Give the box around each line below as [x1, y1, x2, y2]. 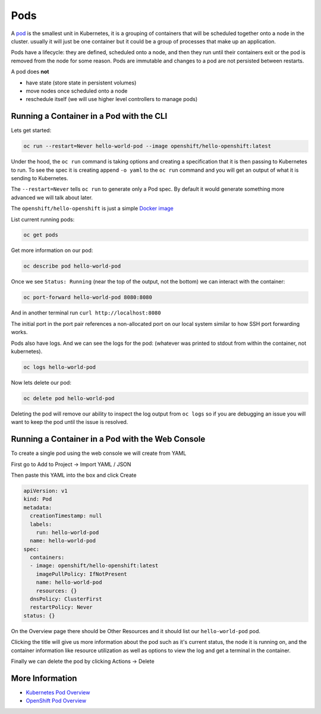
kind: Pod [23, 496, 52, 502]
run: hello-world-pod [36, 529, 99, 536]
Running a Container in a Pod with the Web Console [11, 434, 206, 444]
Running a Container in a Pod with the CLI [11, 111, 168, 121]
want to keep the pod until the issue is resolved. [11, 419, 128, 426]
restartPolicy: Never [30, 604, 93, 611]
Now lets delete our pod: [11, 379, 71, 386]
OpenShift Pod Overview [26, 697, 86, 704]
